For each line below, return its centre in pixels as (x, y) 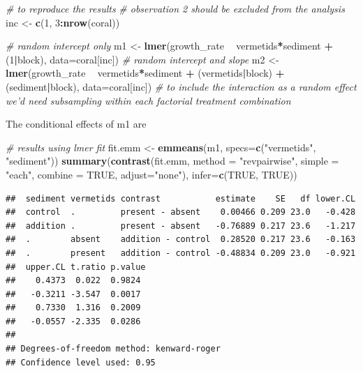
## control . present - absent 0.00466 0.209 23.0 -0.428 (181, 212)
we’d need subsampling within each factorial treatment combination (148, 100)
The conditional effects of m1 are (76, 124)
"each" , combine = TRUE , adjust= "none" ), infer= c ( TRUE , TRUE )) (151, 174)
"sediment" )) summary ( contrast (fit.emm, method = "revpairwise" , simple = (172, 161)
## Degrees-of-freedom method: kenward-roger (113, 349)
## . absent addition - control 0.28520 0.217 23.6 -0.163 (181, 240)
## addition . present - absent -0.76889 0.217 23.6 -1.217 (181, 226)
